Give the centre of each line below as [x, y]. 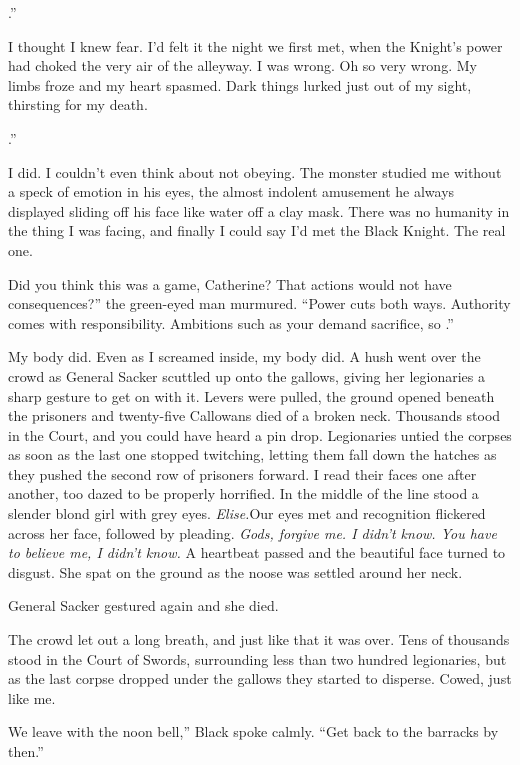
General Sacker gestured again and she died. [143, 605]
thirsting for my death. [78, 104]
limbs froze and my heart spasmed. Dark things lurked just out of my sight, [240, 84]
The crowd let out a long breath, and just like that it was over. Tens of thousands [259, 639]
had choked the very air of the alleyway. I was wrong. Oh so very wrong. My [242, 65]
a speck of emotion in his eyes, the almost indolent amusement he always [231, 191]
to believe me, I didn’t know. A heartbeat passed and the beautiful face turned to [257, 552]
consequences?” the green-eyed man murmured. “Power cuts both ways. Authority [259, 303]
